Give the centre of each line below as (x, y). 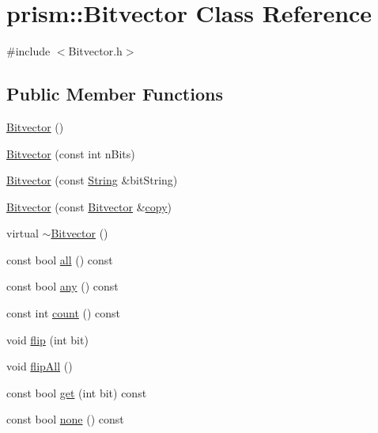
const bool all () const (60, 259)
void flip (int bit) (47, 339)
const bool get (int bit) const (77, 392)
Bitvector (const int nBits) (71, 153)
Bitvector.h (95, 51)
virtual (23, 233)
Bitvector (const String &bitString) (92, 180)
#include (28, 51)
